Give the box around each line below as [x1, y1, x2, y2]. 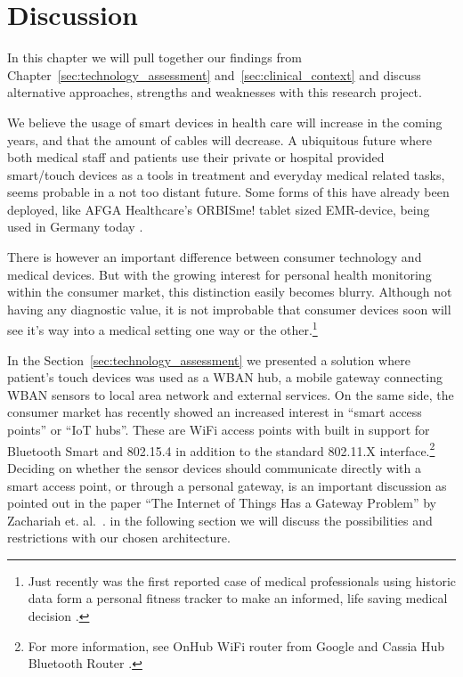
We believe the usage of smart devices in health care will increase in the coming [7, 112, 443, 131]
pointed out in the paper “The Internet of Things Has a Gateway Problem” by [7, 493, 437, 512]
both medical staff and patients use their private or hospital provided [7, 148, 385, 167]
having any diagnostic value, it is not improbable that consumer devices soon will [7, 299, 451, 318]
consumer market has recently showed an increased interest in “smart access [7, 403, 422, 421]
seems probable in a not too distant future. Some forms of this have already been [7, 183, 450, 201]
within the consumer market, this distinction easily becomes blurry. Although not [7, 282, 452, 301]
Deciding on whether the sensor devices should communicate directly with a [7, 458, 421, 477]
